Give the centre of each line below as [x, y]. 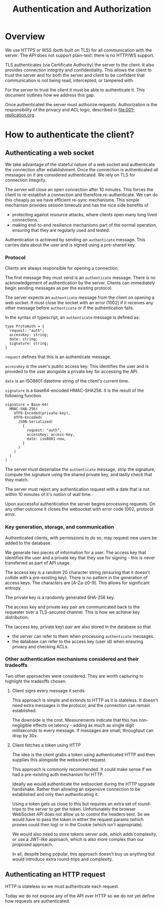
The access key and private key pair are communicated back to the [72, 607]
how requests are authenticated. [37, 901]
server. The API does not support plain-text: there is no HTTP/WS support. [80, 55]
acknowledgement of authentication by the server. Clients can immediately [80, 283]
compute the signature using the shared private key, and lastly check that [79, 475]
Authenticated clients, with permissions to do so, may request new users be [81, 538]
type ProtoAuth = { [25, 326]
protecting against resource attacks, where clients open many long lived [84, 214]
